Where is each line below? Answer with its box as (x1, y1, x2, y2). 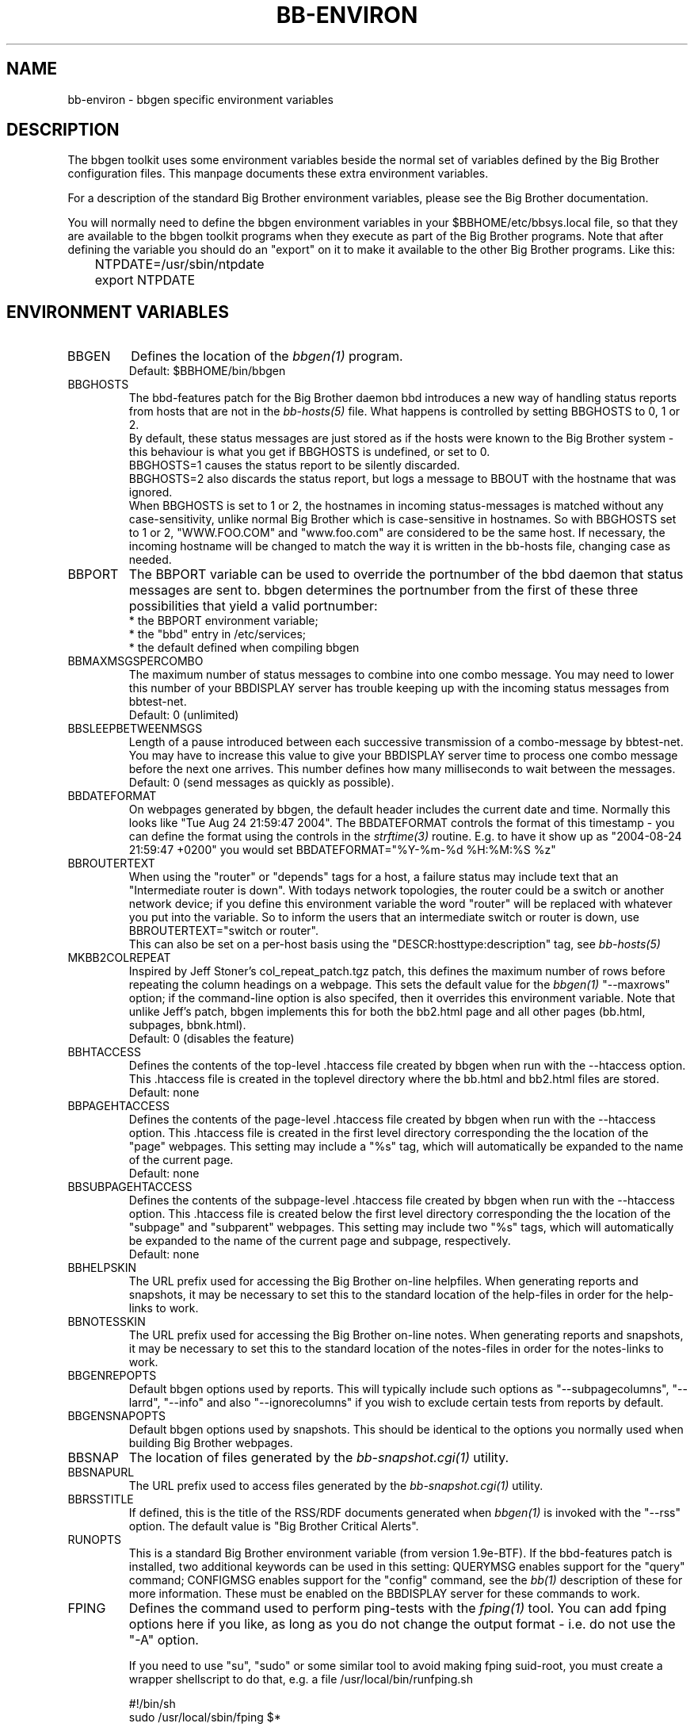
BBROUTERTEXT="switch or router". (128, 924, 318, 938)
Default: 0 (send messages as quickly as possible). (128, 775, 395, 790)
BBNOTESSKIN (67, 1315, 146, 1329)
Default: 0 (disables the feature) (128, 1032, 295, 1046)
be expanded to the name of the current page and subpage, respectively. (128, 1234, 511, 1248)
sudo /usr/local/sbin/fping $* (128, 1710, 281, 1725)
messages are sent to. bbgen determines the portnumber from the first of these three (128, 582, 639, 599)
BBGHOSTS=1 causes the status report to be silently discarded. (128, 458, 460, 473)
